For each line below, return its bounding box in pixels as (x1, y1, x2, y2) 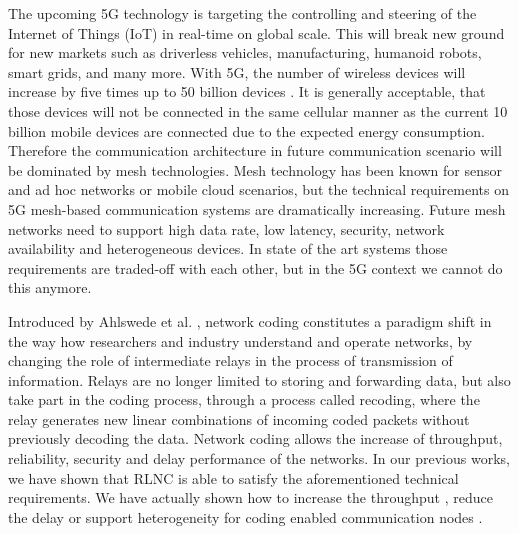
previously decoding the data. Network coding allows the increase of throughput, (8, 428, 503, 449)
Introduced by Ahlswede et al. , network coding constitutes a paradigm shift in (8, 310, 492, 331)
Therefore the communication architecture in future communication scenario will (8, 140, 502, 161)
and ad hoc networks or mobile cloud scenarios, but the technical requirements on (8, 179, 509, 200)
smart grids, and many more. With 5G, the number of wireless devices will (8, 61, 466, 82)
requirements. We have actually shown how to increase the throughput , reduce (8, 487, 493, 508)
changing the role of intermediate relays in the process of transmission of (8, 350, 453, 371)
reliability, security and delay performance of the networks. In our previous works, (8, 448, 510, 469)
